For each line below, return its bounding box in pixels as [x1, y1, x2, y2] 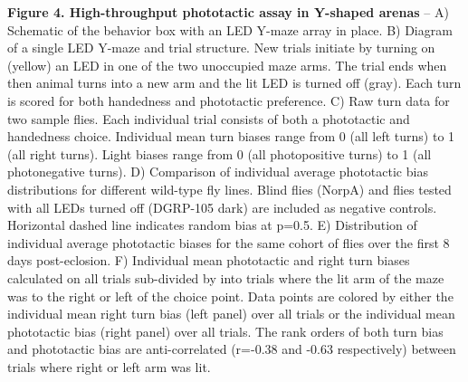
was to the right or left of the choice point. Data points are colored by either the [7, 286, 454, 305]
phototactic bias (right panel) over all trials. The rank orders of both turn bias [7, 321, 444, 340]
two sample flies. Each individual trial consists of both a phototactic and [7, 109, 410, 128]
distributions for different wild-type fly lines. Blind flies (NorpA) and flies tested [7, 179, 452, 198]
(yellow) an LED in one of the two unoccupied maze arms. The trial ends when [7, 55, 447, 74]
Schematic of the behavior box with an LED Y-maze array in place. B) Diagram [7, 20, 453, 39]
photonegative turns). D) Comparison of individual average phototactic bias [7, 162, 428, 181]
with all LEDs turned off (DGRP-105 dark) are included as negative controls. [7, 197, 437, 216]
